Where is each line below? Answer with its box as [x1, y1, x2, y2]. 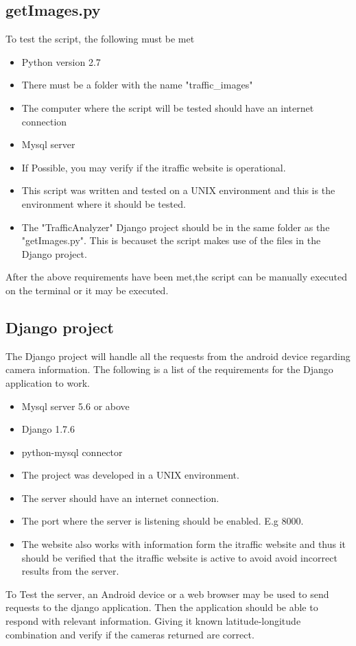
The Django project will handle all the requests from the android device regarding [5, 348, 351, 363]
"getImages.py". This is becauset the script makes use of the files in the [21, 233, 321, 248]
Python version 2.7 [21, 54, 101, 69]
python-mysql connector [21, 444, 123, 459]
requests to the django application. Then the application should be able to [5, 600, 318, 614]
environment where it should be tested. [21, 196, 186, 211]
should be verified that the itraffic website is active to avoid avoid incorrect [21, 550, 337, 564]
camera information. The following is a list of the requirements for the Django [5, 362, 333, 376]
